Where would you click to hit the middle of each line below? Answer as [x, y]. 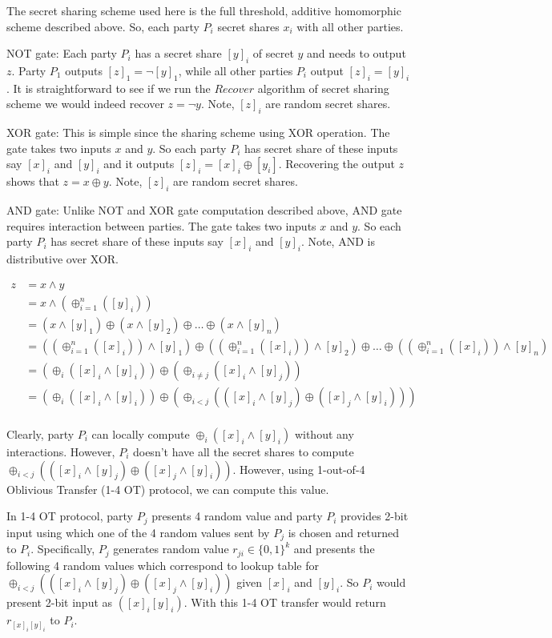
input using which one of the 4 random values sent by [138, 532]
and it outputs [139, 164]
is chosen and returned [343, 532]
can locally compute [141, 433]
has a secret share [178, 53]
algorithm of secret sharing [323, 88]
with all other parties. [350, 26]
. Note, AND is [338, 241]
